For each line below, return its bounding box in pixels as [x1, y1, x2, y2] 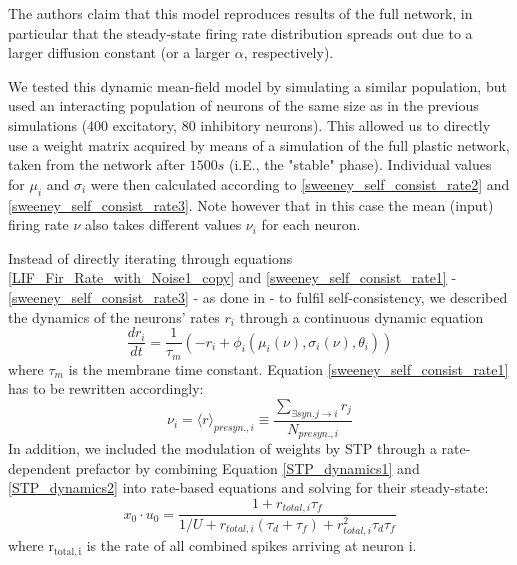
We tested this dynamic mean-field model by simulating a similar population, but [8, 75, 507, 96]
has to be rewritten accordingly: [8, 378, 204, 399]
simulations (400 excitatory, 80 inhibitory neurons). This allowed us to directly [8, 114, 491, 135]
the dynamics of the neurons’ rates [8, 306, 220, 327]
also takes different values [85, 214, 242, 235]
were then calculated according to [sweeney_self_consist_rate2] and [90, 173, 510, 194]
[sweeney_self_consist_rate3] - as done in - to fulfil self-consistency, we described [8, 286, 508, 307]
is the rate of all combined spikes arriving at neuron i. [86, 535, 417, 556]
